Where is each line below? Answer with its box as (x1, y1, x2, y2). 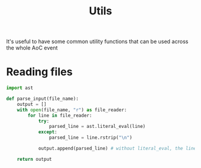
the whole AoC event (6, 44, 58, 51)
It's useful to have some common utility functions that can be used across (6, 38, 188, 45)
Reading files (6, 65, 73, 79)
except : (38, 129, 58, 135)
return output (17, 156, 52, 162)
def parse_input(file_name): (6, 96, 79, 102)
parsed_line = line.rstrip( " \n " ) (48, 135, 133, 141)
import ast (6, 85, 33, 91)
